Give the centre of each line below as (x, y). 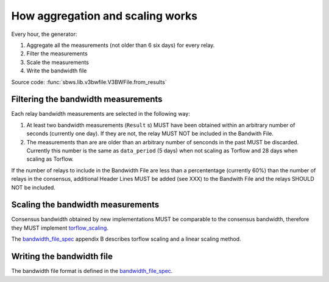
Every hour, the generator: (44, 34)
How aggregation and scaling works (104, 16)
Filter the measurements (57, 54)
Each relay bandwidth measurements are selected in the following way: (101, 114)
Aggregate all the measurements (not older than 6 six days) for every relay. (121, 45)
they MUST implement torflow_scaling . (60, 228)
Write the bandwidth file (57, 71)
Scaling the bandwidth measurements (85, 205)
